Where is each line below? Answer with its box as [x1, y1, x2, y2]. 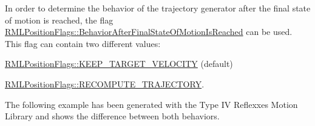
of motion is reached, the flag [5, 13, 113, 26]
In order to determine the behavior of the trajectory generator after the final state [5, 2, 311, 14]
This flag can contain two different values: [5, 37, 161, 49]
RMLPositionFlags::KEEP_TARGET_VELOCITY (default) [5, 57, 233, 70]
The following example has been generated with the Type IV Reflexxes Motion [5, 98, 298, 110]
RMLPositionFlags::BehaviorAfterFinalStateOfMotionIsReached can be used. [5, 25, 293, 38]
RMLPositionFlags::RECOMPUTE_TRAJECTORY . [5, 77, 205, 90]
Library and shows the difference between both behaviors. [5, 110, 220, 122]
